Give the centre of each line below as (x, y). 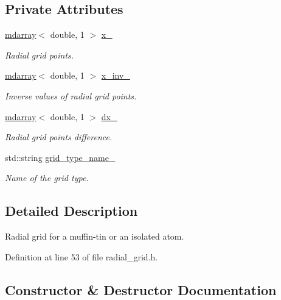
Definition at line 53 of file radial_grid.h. (82, 256)
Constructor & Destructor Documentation (141, 289)
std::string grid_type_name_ (60, 157)
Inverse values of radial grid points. (71, 95)
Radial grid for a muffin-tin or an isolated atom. (95, 236)
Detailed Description (71, 211)
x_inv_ (116, 75)
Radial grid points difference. (59, 137)
